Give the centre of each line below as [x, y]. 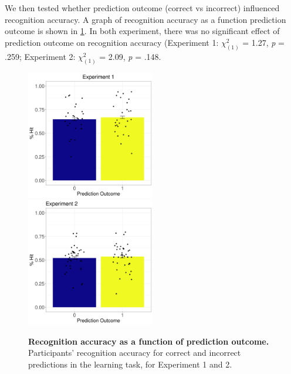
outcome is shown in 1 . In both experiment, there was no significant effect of [142, 31]
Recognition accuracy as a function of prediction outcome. [149, 341]
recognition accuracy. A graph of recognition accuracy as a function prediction [145, 19]
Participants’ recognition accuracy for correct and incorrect [135, 353]
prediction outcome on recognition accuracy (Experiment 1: [112, 42]
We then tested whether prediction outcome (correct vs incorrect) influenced [142, 8]
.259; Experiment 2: [40, 56]
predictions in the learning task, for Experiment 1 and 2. [130, 364]
